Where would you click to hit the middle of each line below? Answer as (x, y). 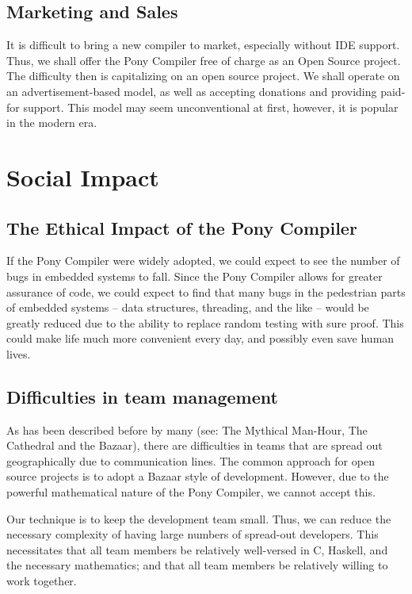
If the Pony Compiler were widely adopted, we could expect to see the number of (203, 261)
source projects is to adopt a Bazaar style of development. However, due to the (198, 476)
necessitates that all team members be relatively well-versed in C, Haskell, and (197, 549)
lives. (19, 353)
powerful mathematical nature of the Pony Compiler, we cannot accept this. (191, 492)
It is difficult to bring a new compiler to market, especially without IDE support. (203, 45)
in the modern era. (52, 123)
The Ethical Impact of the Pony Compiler (182, 227)
